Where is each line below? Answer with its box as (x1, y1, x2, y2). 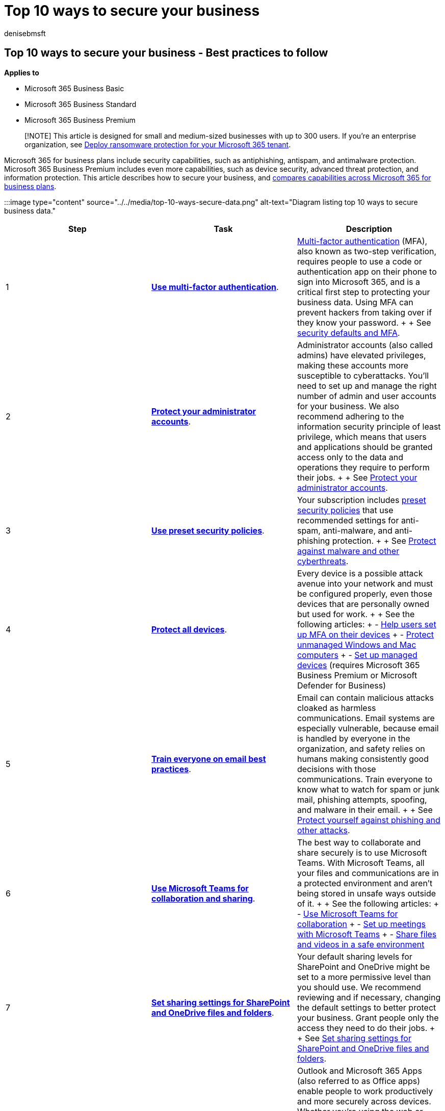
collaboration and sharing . (151, 893, 255, 904)
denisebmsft (4, 29, 46, 38)
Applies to (4, 68, 39, 77)
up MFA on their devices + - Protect (297, 629, 434, 640)
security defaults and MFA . (297, 327, 400, 338)
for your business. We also (297, 401, 399, 411)
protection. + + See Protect (332, 535, 436, 546)
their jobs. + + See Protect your (297, 472, 417, 483)
